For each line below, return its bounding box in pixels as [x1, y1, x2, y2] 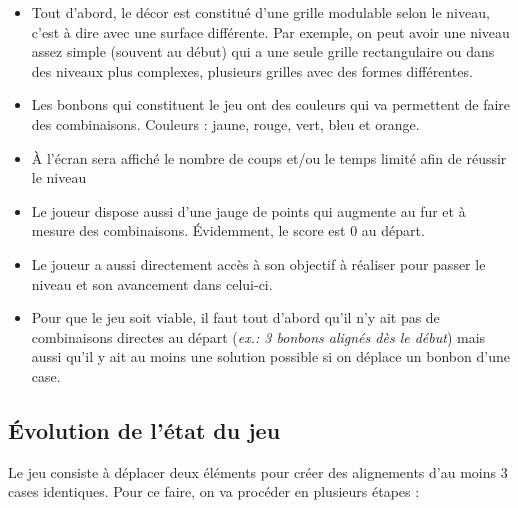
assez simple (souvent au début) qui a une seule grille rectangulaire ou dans [31, 41, 495, 62]
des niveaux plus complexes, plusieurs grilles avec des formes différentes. [31, 60, 473, 81]
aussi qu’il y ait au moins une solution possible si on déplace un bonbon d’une [31, 346, 510, 367]
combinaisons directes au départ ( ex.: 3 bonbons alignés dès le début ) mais [31, 326, 486, 347]
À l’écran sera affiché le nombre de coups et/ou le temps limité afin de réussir [31, 147, 507, 168]
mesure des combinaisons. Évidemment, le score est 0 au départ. [31, 220, 425, 241]
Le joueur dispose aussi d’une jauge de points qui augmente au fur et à [31, 200, 466, 221]
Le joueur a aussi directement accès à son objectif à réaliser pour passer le [31, 253, 486, 274]
